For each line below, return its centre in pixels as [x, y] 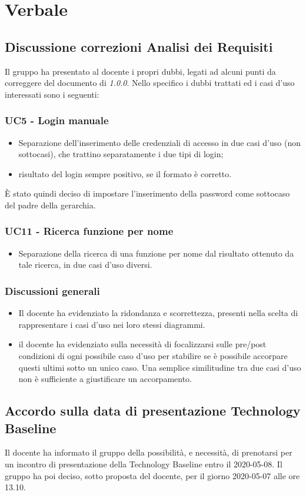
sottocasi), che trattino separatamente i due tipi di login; [121, 154]
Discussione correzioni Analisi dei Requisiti [139, 46]
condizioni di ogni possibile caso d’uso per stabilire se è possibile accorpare [153, 355]
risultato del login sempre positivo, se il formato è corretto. [125, 173]
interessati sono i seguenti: [52, 94]
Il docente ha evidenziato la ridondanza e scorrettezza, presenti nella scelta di [158, 313]
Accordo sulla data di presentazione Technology [153, 411]
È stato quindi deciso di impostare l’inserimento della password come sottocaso [147, 193]
